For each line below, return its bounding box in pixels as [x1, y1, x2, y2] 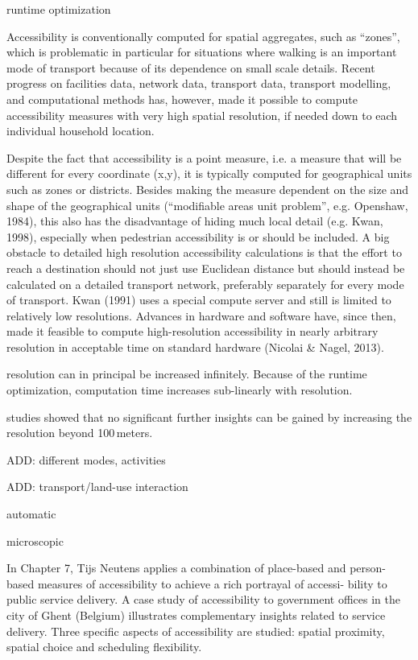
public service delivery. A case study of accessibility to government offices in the [6, 591, 400, 608]
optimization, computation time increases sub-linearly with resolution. [6, 382, 353, 398]
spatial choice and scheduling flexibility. [6, 638, 202, 655]
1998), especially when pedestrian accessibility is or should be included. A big [6, 228, 390, 245]
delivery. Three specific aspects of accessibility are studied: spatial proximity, [6, 622, 385, 639]
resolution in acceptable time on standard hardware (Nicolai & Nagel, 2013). [6, 338, 384, 355]
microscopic [6, 532, 64, 549]
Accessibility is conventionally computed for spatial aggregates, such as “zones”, [6, 27, 400, 44]
